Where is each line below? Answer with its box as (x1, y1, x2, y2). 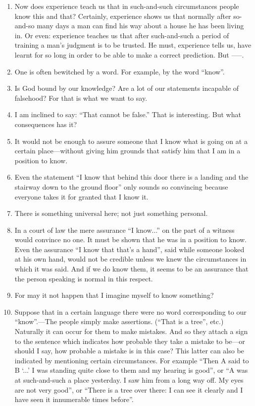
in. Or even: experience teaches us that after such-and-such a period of (14, 30, 229, 40)
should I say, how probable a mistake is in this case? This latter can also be (14, 345, 244, 356)
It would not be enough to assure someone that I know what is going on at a (14, 135, 248, 146)
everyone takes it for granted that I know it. (14, 191, 149, 202)
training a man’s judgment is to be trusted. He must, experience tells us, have (14, 40, 252, 50)
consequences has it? (14, 119, 77, 129)
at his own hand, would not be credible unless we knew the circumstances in (14, 254, 247, 264)
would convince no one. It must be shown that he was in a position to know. (14, 234, 247, 245)
